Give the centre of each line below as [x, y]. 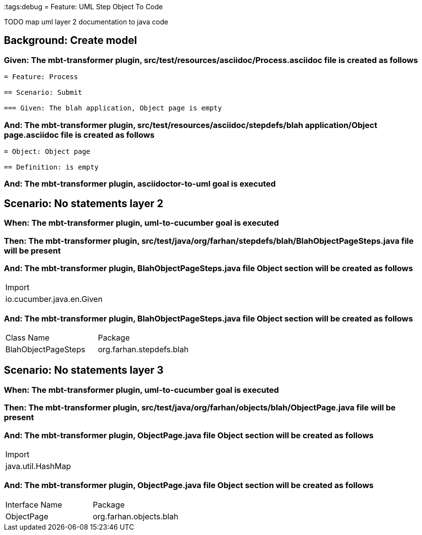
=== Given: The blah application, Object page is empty [113, 108]
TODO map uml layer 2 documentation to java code [86, 22]
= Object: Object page [47, 151]
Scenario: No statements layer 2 [84, 203]
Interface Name [34, 504]
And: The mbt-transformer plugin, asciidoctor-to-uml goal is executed [140, 184]
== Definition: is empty [51, 167]
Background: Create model [70, 41]
